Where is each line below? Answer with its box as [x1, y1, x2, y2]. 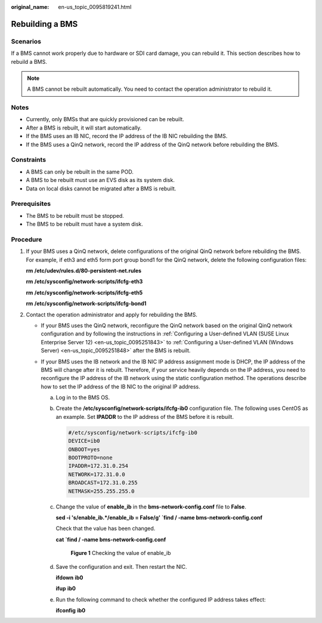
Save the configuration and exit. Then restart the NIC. [55, 563, 187, 570]
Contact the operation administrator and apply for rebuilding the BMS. [26, 311, 198, 318]
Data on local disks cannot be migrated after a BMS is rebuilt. [26, 185, 177, 192]
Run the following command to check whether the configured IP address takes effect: [55, 596, 266, 603]
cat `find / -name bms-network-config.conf [55, 536, 166, 543]
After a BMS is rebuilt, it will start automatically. [26, 124, 142, 131]
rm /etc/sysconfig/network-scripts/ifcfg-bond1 [26, 300, 147, 307]
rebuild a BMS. [11, 58, 47, 65]
